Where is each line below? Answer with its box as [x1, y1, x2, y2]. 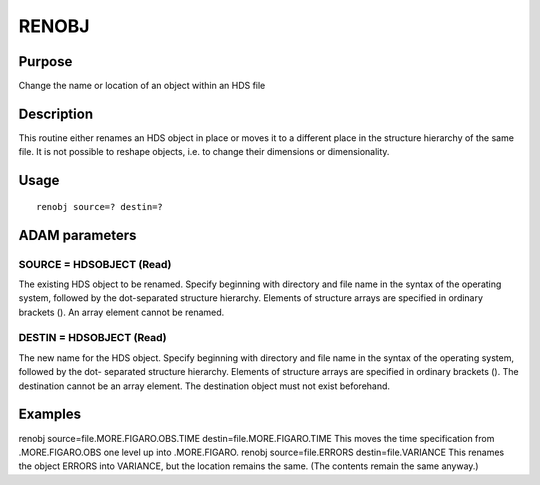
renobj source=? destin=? [36, 201, 164, 212]
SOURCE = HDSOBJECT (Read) [18, 257, 172, 271]
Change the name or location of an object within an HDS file [18, 80, 266, 92]
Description [18, 105, 94, 122]
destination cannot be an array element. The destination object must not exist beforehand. [18, 380, 390, 392]
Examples [18, 406, 82, 423]
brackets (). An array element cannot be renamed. [18, 306, 225, 318]
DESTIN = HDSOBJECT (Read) [18, 331, 167, 345]
